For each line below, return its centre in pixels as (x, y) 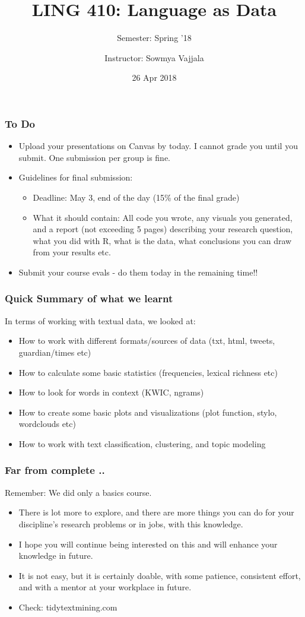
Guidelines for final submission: (76, 177)
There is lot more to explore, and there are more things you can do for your (156, 512)
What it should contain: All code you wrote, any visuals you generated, (163, 217)
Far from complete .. (55, 470)
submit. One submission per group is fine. (95, 157)
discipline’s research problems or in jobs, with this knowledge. (131, 523)
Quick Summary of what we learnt (89, 298)
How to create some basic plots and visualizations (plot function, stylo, (148, 412)
